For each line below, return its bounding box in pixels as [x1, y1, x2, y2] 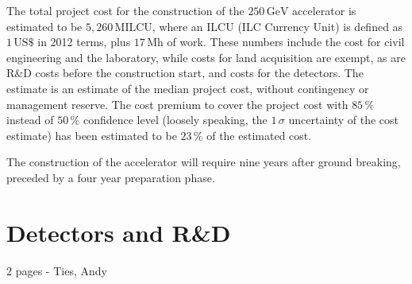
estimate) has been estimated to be [6, 126, 177, 143]
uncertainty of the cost [288, 111, 399, 128]
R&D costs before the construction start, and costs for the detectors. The [6, 64, 364, 81]
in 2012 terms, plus [37, 33, 131, 50]
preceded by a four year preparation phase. [6, 169, 215, 185]
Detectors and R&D [6, 216, 231, 248]
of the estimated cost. [206, 126, 312, 143]
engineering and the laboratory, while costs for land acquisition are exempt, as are [6, 49, 406, 65]
